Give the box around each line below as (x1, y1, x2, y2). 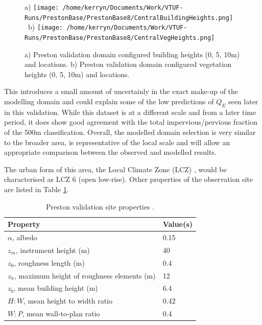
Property (8, 219, 40, 229)
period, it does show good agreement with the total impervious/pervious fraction (4, 117, 257, 127)
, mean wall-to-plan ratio (22, 308, 100, 319)
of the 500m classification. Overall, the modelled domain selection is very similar (4, 126, 256, 137)
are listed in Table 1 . (4, 183, 69, 194)
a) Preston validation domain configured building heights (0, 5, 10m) (25, 49, 240, 59)
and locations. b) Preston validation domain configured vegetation (25, 59, 231, 69)
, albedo (12, 231, 37, 242)
